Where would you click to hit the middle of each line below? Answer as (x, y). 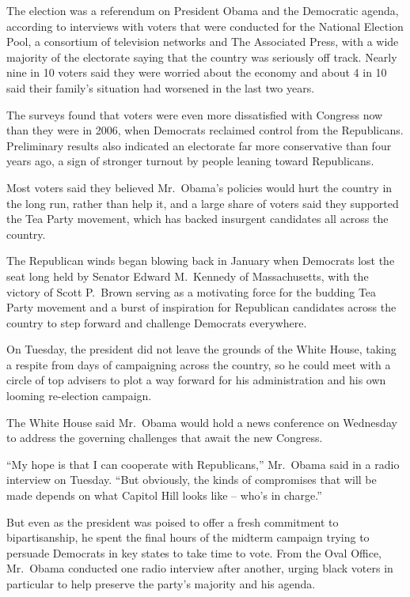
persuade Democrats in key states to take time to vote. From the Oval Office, (194, 552)
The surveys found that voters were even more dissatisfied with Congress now (195, 114)
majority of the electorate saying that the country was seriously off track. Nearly (202, 57)
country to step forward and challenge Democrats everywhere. (157, 322)
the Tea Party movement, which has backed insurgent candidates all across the (197, 219)
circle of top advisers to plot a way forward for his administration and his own (196, 380)
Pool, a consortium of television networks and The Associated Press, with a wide (203, 42)
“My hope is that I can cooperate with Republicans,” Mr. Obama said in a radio (203, 464)
